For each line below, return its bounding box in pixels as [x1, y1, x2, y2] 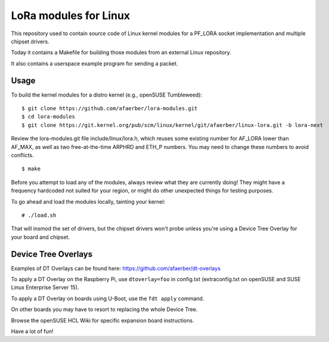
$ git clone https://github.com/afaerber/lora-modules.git [21, 105, 198, 112]
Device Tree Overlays [11, 249, 92, 259]
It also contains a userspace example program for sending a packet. [11, 60, 178, 67]
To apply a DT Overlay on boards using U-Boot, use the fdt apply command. [11, 295, 204, 302]
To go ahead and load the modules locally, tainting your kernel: [11, 198, 166, 205]
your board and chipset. [11, 233, 70, 241]
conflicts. [11, 151, 34, 158]
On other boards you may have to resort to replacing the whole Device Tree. [11, 306, 198, 313]
